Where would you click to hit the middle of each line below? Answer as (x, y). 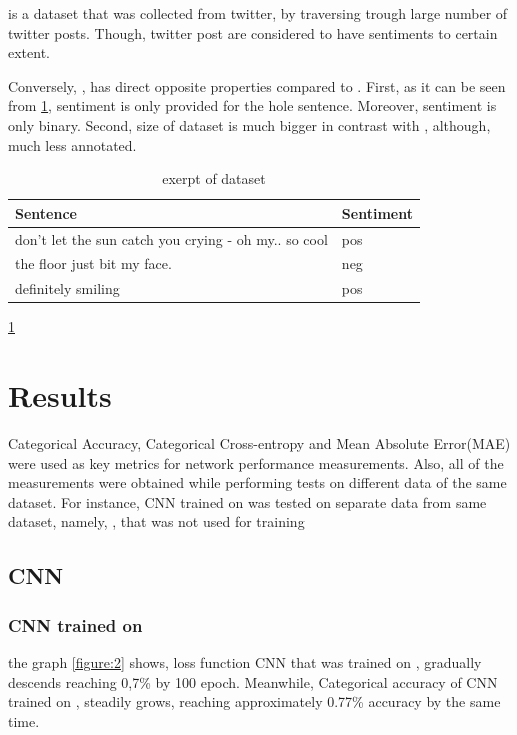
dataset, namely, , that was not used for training (156, 521)
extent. (29, 52)
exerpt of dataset (214, 178)
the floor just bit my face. (93, 263)
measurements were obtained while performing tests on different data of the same (257, 482)
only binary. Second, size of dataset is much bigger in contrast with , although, (249, 124)
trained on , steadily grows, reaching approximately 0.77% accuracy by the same (254, 701)
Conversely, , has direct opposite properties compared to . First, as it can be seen (257, 85)
